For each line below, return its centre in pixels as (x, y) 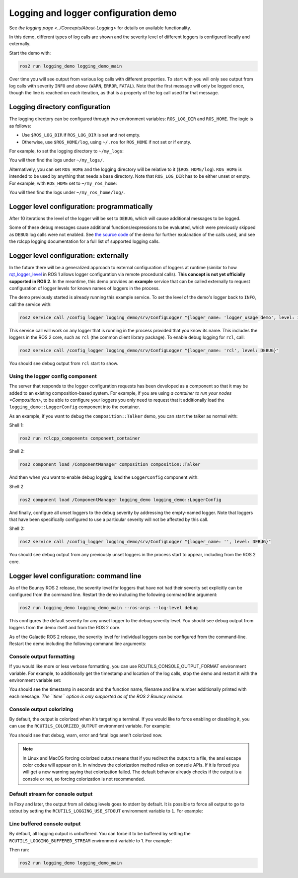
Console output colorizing (41, 709)
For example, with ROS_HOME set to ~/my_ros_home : (63, 183)
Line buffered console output (45, 824)
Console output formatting (42, 657)
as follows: (20, 126)
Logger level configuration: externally (69, 256)
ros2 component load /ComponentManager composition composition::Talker (110, 465)
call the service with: (30, 304)
